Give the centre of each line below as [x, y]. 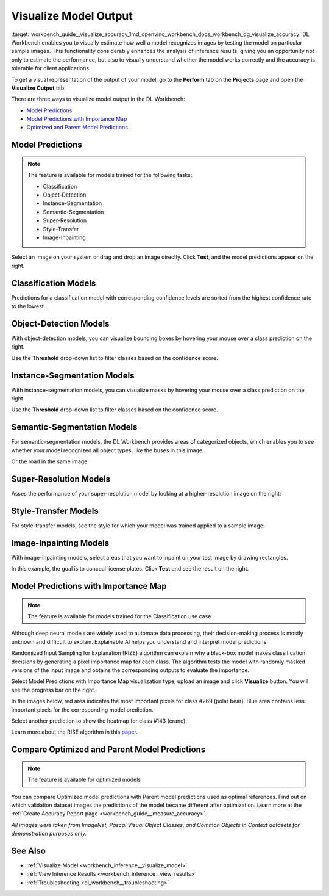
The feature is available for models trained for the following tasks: [110, 175]
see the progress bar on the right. [53, 690]
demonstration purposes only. [49, 834]
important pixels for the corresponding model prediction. [82, 710]
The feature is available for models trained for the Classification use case [119, 616]
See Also [28, 851]
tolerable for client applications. [51, 68]
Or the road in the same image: [50, 461]
